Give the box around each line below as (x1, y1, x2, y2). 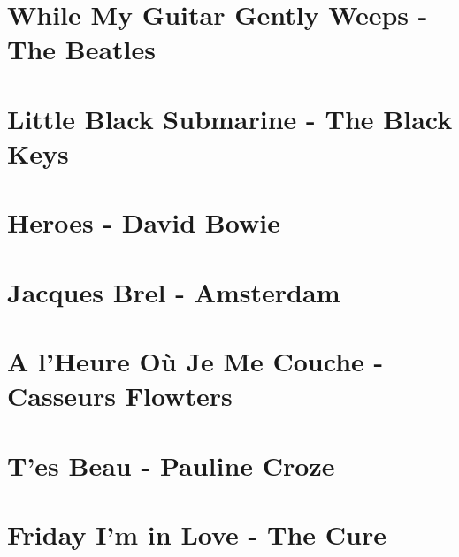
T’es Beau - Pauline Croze (7, 446, 335, 483)
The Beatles (7, 31, 157, 67)
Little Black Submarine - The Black (7, 100, 453, 136)
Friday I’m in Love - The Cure (7, 516, 386, 552)
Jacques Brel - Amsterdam (7, 273, 340, 309)
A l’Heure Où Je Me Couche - (7, 343, 384, 379)
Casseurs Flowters (7, 378, 233, 414)
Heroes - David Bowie (7, 204, 280, 240)
